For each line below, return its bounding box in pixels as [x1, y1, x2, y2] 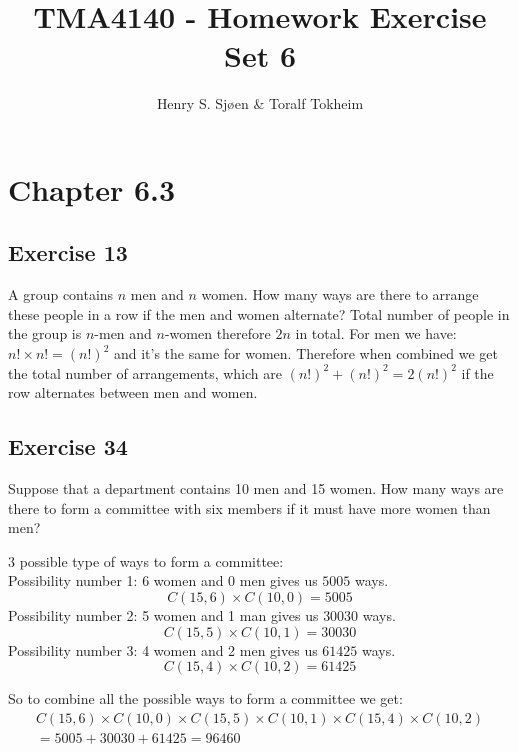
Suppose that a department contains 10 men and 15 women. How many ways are [8, 478, 504, 499]
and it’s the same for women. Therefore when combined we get [113, 343, 499, 364]
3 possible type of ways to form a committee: [8, 550, 284, 571]
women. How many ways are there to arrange [201, 284, 479, 305]
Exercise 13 [8, 237, 128, 268]
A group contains [8, 284, 114, 305]
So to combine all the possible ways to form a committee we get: [8, 688, 403, 709]
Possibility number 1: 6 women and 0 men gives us [8, 570, 318, 591]
